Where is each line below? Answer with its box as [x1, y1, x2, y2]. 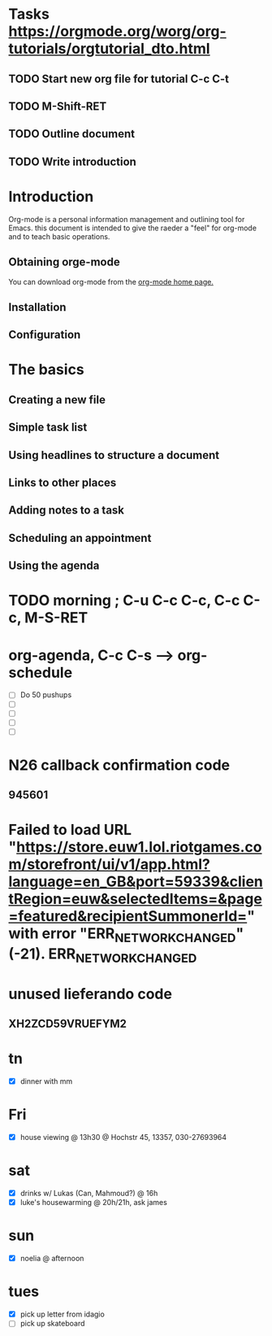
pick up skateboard [19, 1319, 85, 1329]
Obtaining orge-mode [8, 255, 120, 269]
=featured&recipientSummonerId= [8, 907, 248, 926]
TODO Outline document [8, 127, 136, 141]
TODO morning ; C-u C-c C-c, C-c [8, 592, 240, 610]
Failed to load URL [8, 821, 132, 839]
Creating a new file [8, 392, 106, 407]
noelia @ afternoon [19, 1254, 84, 1264]
